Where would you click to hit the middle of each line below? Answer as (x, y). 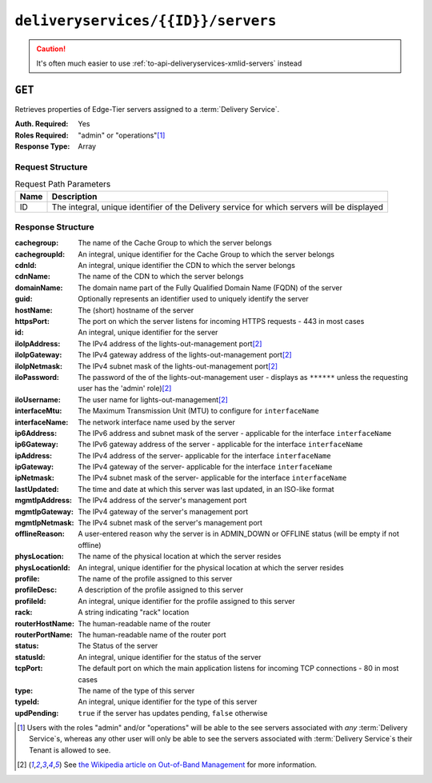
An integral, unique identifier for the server (148, 333)
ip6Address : (36, 433)
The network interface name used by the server (156, 422)
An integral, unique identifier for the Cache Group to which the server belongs (206, 254)
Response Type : (42, 146)
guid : (24, 299)
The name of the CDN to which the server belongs (161, 277)
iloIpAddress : (38, 343)
